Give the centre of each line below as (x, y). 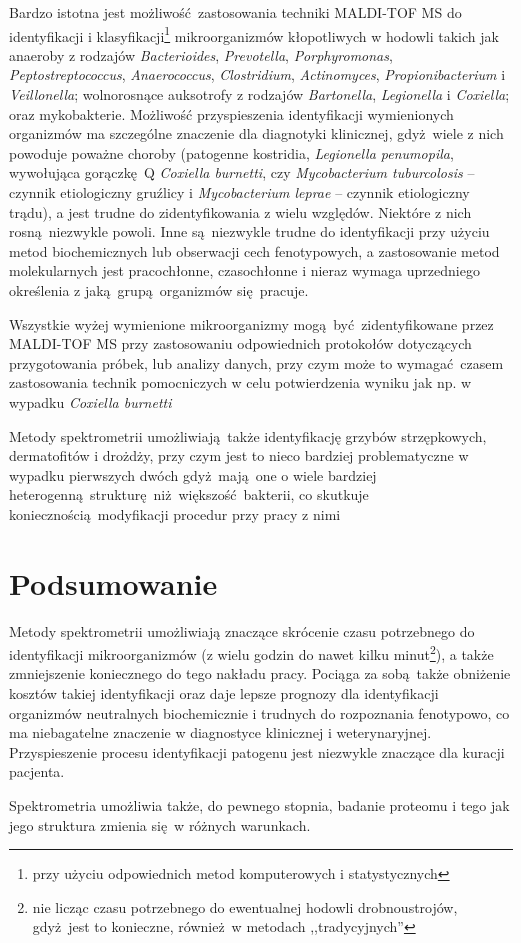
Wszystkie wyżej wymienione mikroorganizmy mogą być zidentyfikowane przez (251, 323)
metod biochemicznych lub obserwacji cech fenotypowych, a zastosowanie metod (254, 250)
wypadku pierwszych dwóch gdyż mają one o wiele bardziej (193, 474)
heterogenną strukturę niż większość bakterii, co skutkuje (189, 494)
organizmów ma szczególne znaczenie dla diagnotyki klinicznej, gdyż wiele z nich (256, 133)
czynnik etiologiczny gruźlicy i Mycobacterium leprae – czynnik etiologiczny (239, 192)
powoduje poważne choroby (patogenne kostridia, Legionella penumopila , (231, 152)
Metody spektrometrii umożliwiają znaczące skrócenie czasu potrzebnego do (242, 630)
